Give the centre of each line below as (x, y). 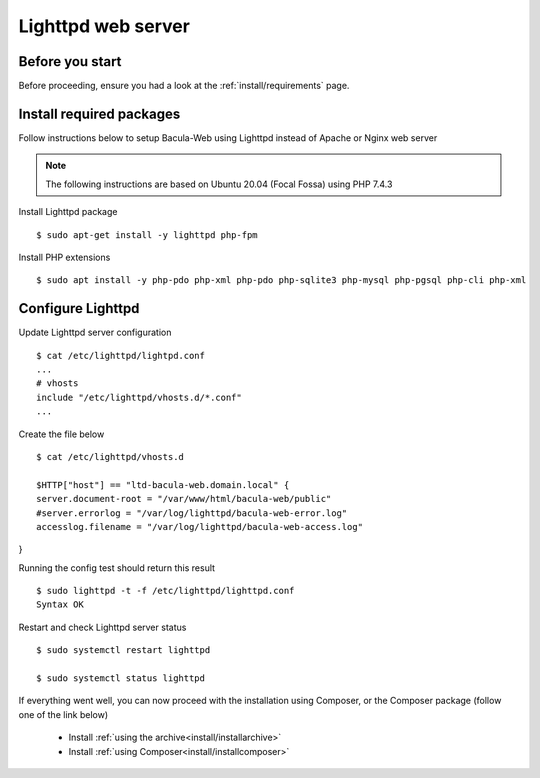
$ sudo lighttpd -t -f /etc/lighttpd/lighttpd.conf (165, 591)
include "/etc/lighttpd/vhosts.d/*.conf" (139, 397)
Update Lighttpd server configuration (95, 332)
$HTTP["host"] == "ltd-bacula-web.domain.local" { (163, 484)
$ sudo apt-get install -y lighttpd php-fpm (147, 234)
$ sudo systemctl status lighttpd (120, 678)
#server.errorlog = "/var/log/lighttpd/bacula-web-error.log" (192, 513)
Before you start (70, 61)
